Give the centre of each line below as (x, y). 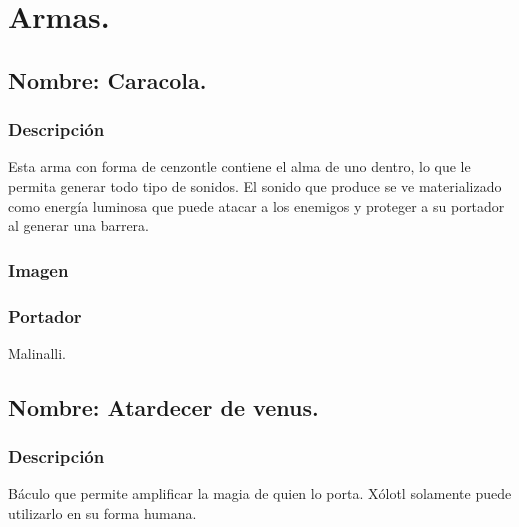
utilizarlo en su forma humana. (102, 513)
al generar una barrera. (78, 225)
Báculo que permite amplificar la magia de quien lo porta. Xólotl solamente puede (260, 493)
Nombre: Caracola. (107, 79)
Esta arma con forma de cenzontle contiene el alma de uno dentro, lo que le (239, 166)
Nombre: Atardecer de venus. (163, 406)
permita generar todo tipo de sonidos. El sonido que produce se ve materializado (255, 185)
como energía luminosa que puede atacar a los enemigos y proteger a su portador (256, 205)
